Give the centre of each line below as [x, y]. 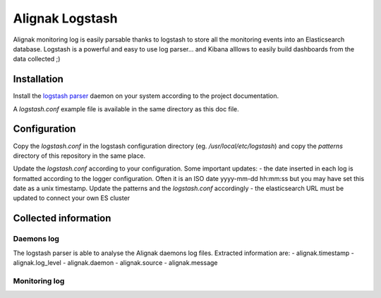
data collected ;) [37, 59]
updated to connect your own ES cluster [72, 198]
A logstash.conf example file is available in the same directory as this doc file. [126, 108]
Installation [38, 79]
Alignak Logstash [65, 18]
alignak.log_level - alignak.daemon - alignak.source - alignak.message [115, 263]
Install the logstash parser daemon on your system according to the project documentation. [146, 96]
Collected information [62, 218]
